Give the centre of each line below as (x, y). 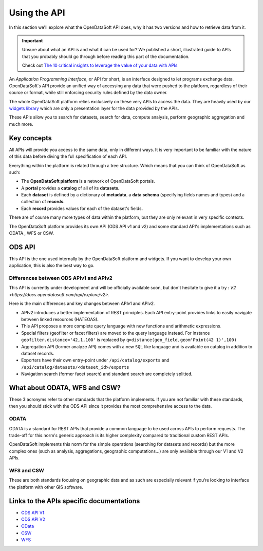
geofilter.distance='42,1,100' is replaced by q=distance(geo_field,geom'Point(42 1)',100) (129, 340)
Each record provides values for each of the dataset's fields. (82, 208)
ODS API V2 (33, 519)
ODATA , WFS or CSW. (31, 233)
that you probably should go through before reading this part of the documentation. (106, 57)
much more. (21, 124)
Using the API (37, 13)
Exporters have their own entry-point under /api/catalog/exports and (95, 360)
